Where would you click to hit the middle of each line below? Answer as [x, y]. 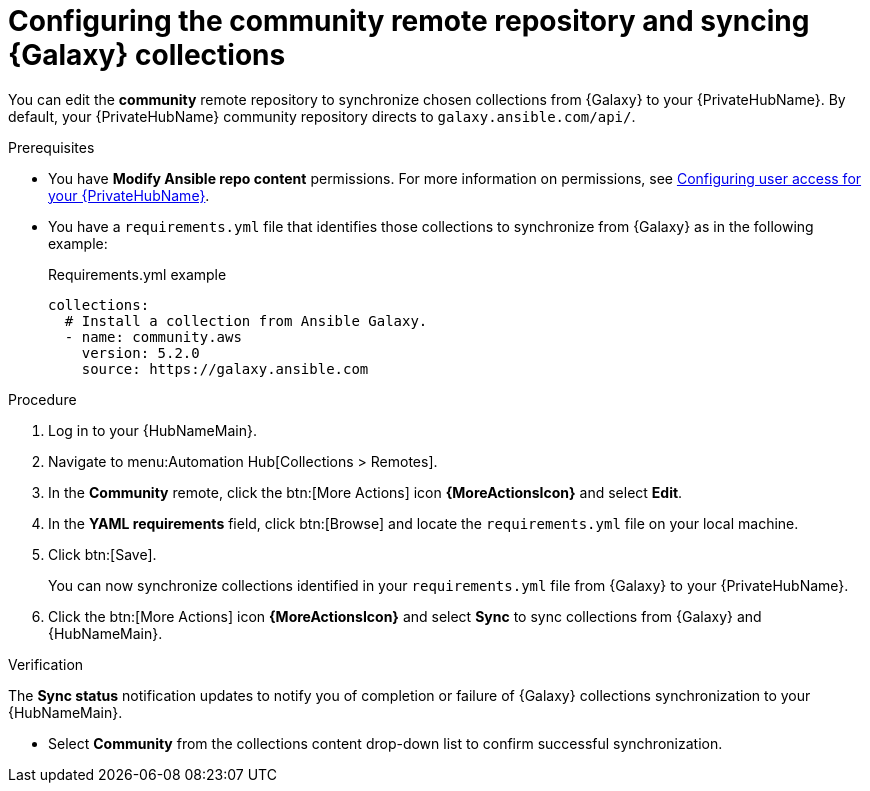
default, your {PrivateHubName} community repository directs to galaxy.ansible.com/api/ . [322, 116]
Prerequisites [51, 147]
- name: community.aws [153, 336]
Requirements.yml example [137, 274]
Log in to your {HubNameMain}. [152, 430]
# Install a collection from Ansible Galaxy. [246, 320]
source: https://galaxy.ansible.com [225, 368]
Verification [46, 664]
